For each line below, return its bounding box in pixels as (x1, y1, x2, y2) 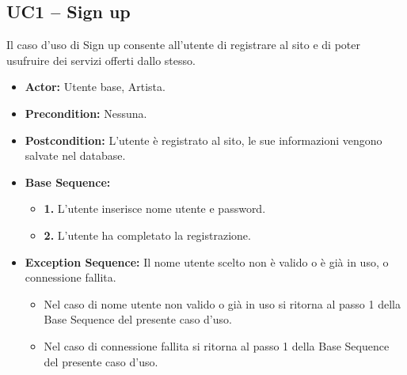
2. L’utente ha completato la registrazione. (44, 226, 251, 243)
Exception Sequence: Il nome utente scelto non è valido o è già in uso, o (25, 253, 389, 270)
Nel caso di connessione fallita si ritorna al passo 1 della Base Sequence (44, 337, 390, 354)
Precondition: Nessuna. (25, 104, 147, 121)
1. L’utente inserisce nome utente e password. (44, 200, 266, 217)
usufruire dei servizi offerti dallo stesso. (6, 51, 196, 68)
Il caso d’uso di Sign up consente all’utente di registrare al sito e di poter (6, 36, 360, 53)
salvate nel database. (25, 147, 126, 164)
